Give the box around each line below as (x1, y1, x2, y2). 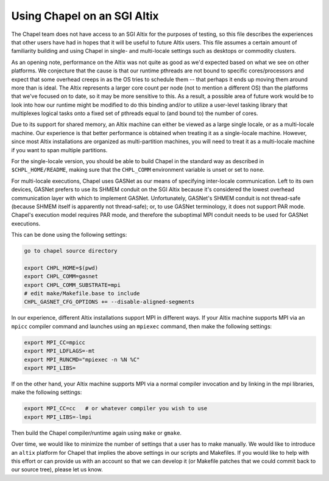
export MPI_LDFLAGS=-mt (24, 348, 96, 354)
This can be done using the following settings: (11, 231, 127, 239)
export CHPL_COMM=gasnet (24, 273, 99, 280)
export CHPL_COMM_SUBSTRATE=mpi (24, 281, 121, 289)
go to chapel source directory (24, 247, 118, 255)
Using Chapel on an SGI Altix (11, 9, 159, 23)
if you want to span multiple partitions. (11, 146, 108, 153)
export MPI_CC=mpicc (24, 339, 85, 346)
